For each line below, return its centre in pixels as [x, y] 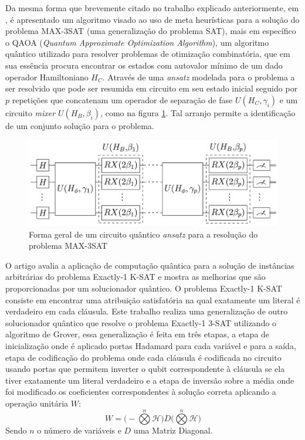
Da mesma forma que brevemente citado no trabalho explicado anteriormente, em [152, 8]
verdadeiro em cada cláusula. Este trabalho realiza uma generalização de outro [147, 311]
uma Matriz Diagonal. [173, 430]
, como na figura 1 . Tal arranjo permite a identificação [198, 112]
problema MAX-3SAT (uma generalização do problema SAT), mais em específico [151, 31]
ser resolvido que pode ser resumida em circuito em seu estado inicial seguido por [152, 88]
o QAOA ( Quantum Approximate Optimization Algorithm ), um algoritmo [137, 42]
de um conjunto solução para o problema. [80, 125]
